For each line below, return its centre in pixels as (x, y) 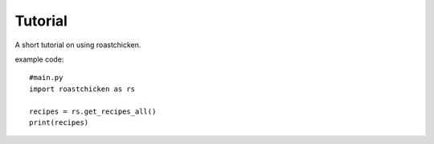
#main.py (46, 78)
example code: (39, 59)
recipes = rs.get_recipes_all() (93, 111)
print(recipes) (59, 122)
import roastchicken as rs (82, 89)
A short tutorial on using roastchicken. (78, 45)
